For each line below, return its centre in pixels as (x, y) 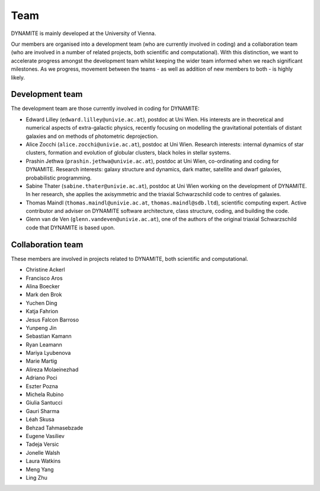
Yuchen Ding (41, 303)
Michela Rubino (45, 395)
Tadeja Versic (42, 444)
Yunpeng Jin (41, 328)
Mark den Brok (44, 295)
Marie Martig (41, 361)
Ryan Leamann (44, 344)
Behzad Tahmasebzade (55, 427)
